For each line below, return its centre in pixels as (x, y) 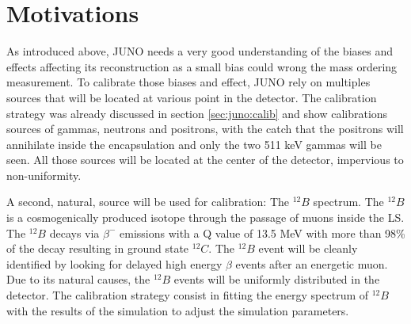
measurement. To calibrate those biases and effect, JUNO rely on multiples (188, 82)
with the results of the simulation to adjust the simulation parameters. (178, 310)
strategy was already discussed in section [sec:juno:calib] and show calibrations (197, 113)
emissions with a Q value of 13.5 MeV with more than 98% (263, 233)
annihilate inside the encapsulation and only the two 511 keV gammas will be (194, 144)
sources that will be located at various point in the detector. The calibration (192, 97)
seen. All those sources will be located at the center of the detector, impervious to (205, 160)
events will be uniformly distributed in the (277, 279)
